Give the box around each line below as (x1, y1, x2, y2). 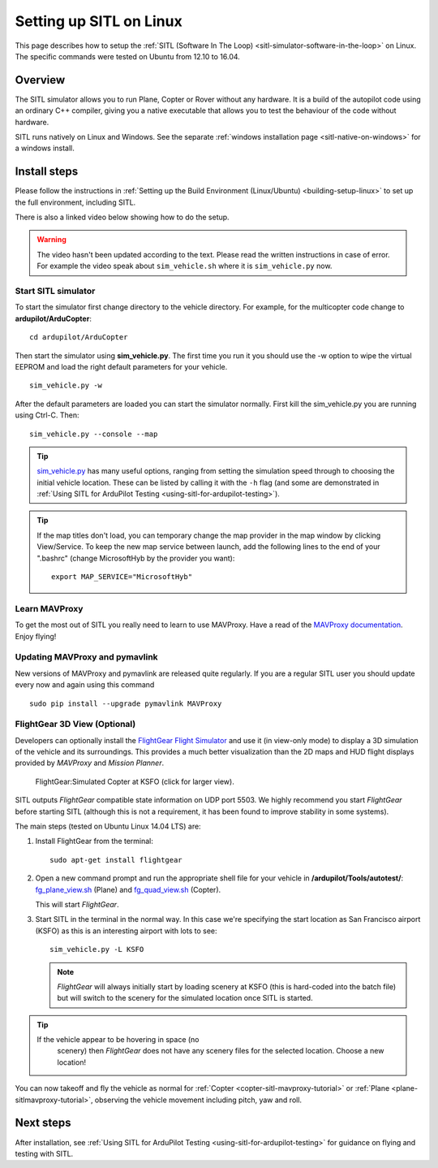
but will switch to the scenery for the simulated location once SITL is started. (57, 993, 313, 1003)
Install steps (15, 165, 79, 179)
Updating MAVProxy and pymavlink (15, 651, 158, 663)
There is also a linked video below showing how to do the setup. (15, 212, 230, 223)
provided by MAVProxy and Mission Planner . (15, 758, 165, 768)
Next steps (15, 1116, 71, 1130)
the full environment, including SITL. (15, 197, 136, 207)
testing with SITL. (15, 1149, 74, 1158)
